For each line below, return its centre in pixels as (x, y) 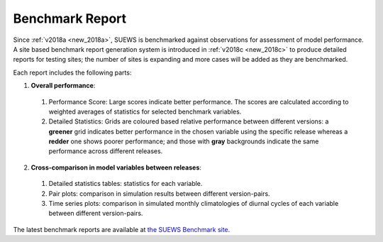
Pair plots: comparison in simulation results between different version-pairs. (159, 193)
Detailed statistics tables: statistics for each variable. (126, 184)
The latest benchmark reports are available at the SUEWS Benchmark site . (122, 229)
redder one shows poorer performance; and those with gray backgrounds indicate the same (184, 141)
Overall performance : (63, 86)
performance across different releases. (106, 151)
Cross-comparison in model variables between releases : (116, 167)
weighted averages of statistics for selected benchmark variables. (145, 111)
